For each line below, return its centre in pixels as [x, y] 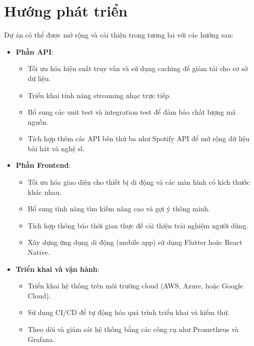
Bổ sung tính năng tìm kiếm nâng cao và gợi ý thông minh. [119, 209]
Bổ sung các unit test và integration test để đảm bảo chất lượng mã [132, 112]
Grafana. [41, 339]
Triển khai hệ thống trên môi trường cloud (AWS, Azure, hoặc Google [135, 286]
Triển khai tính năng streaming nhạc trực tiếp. [99, 95]
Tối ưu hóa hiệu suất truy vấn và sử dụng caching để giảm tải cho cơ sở [138, 68]
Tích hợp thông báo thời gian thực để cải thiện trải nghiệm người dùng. [138, 225]
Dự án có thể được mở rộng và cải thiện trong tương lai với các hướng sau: [119, 35]
